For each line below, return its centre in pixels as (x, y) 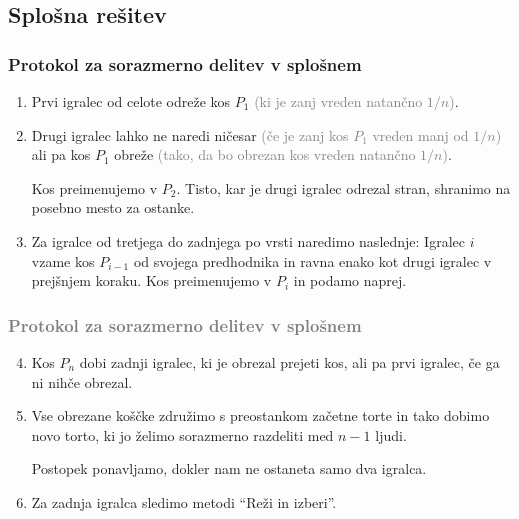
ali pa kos (61, 154)
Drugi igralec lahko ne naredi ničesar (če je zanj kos (190, 134)
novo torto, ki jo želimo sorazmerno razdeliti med (182, 434)
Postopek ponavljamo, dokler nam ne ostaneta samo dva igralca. (229, 468)
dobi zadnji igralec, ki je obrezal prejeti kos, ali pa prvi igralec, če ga (289, 361)
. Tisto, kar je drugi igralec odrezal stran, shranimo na (343, 187)
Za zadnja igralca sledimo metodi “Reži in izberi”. (184, 501)
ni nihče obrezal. (82, 381)
